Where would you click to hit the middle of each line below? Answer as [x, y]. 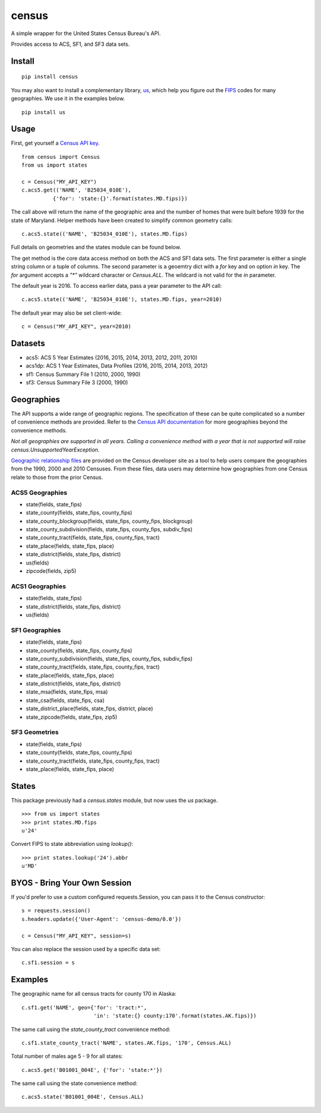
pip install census [50, 77]
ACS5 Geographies [39, 493]
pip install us [44, 112]
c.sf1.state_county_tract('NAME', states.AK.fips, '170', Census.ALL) [127, 1043]
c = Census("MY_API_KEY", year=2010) [77, 327]
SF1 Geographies [36, 630]
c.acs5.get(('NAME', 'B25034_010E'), [77, 190]
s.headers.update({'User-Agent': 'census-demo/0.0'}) [101, 919]
